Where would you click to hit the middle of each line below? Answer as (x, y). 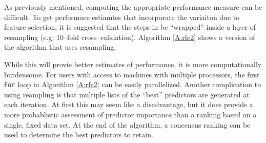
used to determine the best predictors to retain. (79, 135)
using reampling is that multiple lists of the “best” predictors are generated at (127, 94)
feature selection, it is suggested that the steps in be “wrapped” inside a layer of (130, 27)
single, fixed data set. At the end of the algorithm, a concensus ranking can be (127, 124)
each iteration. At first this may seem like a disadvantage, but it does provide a (129, 104)
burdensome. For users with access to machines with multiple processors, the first (132, 74)
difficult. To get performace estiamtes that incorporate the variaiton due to (122, 17)
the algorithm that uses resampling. (60, 47)
